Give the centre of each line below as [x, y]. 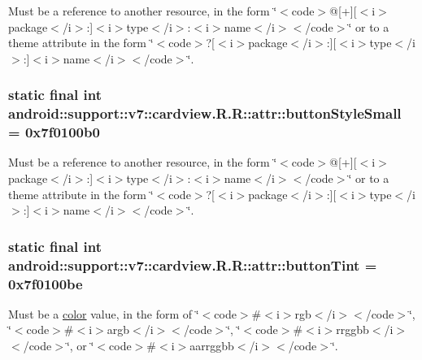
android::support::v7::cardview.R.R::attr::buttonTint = [193, 265]
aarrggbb [212, 346]
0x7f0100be [46, 283]
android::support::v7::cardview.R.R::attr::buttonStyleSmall [205, 113]
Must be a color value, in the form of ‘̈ [104, 313]
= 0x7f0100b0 [54, 132]
